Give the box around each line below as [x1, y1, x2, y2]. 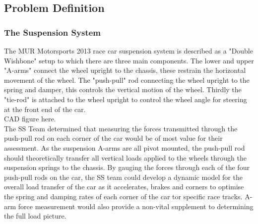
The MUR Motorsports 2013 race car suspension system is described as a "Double [4, 46, 253, 56]
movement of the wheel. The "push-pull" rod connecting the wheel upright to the [4, 74, 250, 85]
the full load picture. [4, 211, 66, 221]
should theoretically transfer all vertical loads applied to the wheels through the [4, 152, 247, 163]
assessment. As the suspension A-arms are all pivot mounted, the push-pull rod [4, 142, 245, 153]
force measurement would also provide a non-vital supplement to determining [18, 201, 254, 211]
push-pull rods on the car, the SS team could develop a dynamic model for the [4, 171, 243, 182]
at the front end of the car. [4, 104, 86, 114]
